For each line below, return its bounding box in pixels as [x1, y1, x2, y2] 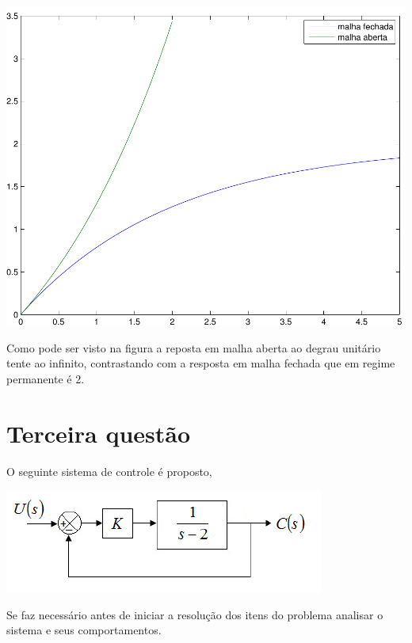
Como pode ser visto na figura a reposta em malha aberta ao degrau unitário [6, 339, 381, 356]
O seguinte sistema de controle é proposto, [6, 462, 212, 479]
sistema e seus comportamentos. [6, 622, 162, 638]
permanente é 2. [6, 370, 85, 386]
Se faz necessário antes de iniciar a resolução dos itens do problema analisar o [6, 606, 383, 622]
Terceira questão [6, 417, 191, 449]
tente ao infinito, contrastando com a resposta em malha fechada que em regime [6, 355, 395, 371]
